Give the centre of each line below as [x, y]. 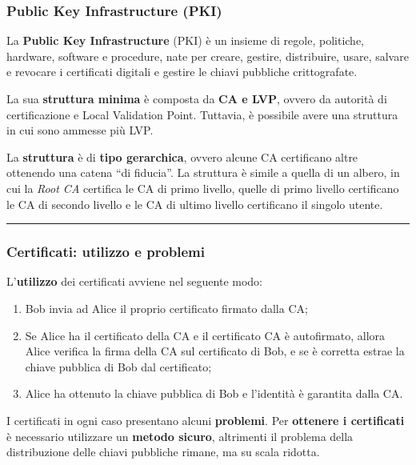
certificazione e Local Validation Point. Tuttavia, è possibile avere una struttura [202, 114]
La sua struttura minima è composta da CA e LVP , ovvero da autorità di [197, 98]
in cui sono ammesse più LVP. [80, 130]
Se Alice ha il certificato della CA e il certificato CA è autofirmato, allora [205, 335]
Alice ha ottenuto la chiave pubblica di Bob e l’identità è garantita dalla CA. [214, 393]
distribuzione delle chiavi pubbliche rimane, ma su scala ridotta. [163, 452]
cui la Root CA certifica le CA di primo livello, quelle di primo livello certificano [203, 188]
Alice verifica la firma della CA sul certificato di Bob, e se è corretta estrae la [215, 351]
